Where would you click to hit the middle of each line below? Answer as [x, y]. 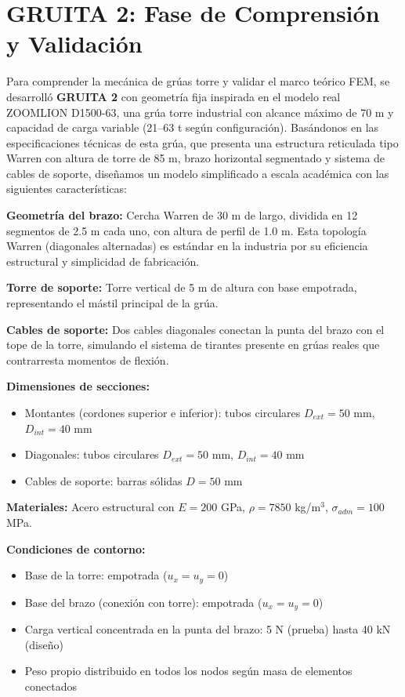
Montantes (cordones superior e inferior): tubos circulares [163, 412]
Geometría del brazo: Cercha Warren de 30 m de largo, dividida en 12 [182, 215]
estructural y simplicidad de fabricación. [103, 261]
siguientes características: [67, 189]
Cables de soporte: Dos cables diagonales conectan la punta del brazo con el [195, 329]
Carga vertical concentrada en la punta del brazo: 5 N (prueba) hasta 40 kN [208, 629]
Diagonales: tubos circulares [92, 454]
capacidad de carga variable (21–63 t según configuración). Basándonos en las [193, 127]
